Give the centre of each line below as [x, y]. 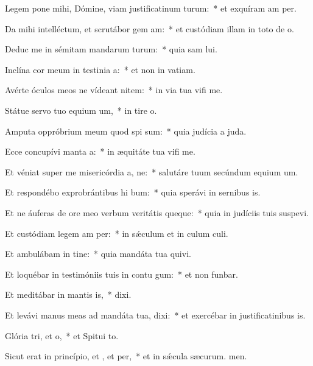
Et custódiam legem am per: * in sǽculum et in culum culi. [117, 233]
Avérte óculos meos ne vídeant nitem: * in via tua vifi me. [114, 90]
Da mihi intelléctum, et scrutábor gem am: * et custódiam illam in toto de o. [149, 28]
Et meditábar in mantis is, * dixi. [68, 294]
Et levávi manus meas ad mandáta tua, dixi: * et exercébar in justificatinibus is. [155, 315]
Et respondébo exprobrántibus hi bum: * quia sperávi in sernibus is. [133, 192]
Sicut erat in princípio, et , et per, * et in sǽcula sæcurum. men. [126, 356]
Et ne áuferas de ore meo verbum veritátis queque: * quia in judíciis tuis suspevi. [157, 212]
